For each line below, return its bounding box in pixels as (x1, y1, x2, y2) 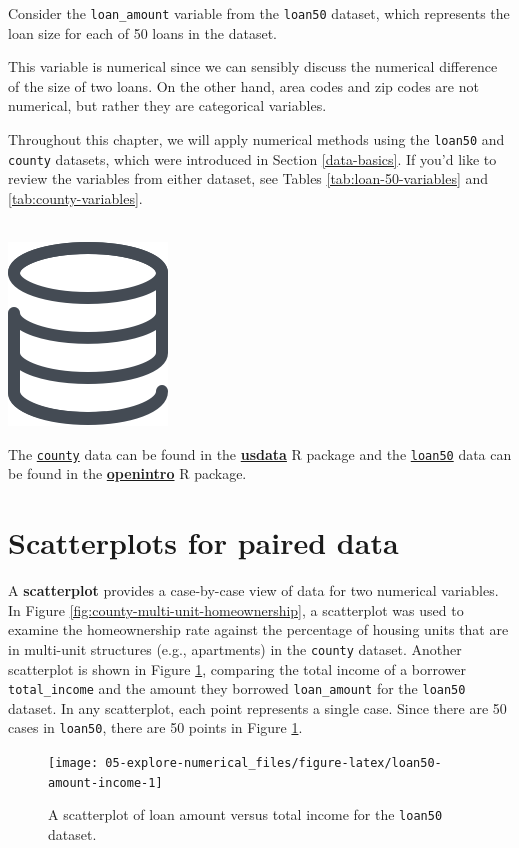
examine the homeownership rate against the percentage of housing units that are (8, 619, 509, 640)
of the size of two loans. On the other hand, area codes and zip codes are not (8, 75, 479, 96)
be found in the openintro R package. (8, 463, 247, 484)
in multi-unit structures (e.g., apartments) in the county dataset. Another (8, 638, 462, 659)
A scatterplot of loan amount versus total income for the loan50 (48, 804, 443, 825)
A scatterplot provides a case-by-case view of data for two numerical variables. (8, 580, 499, 601)
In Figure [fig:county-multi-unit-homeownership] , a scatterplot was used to (8, 599, 464, 620)
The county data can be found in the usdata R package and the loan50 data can (8, 443, 512, 464)
